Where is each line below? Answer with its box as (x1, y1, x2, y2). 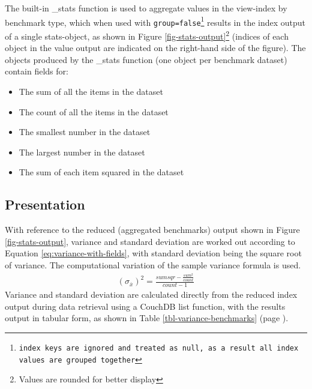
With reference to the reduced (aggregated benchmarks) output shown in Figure (5, 223, 300, 236)
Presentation (5, 195, 85, 214)
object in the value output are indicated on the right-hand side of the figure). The (5, 41, 306, 54)
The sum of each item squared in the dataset (19, 166, 184, 178)
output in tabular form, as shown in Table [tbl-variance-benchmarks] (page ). (5, 312, 289, 324)
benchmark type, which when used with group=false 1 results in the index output (5, 14, 306, 28)
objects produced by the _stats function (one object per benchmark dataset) (5, 53, 287, 65)
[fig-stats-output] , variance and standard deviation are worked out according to (5, 235, 295, 247)
